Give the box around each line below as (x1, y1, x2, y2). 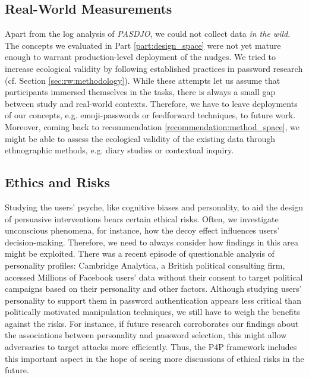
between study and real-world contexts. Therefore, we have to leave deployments (5, 97, 298, 109)
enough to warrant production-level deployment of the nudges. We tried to (5, 51, 276, 63)
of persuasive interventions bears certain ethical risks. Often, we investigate (5, 212, 279, 225)
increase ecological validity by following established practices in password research (5, 62, 303, 74)
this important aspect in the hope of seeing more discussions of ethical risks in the (5, 352, 304, 364)
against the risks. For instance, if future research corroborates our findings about (5, 317, 299, 329)
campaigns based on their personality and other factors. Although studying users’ (5, 282, 302, 295)
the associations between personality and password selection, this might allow (5, 329, 287, 341)
